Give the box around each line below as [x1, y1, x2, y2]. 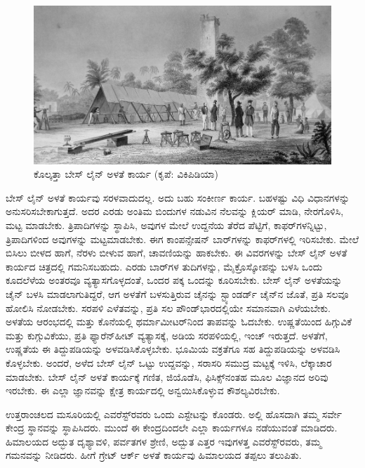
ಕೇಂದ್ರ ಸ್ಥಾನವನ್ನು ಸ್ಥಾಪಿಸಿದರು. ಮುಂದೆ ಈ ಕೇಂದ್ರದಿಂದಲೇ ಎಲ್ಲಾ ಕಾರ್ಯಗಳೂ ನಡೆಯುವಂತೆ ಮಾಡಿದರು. [6, 420, 338, 435]
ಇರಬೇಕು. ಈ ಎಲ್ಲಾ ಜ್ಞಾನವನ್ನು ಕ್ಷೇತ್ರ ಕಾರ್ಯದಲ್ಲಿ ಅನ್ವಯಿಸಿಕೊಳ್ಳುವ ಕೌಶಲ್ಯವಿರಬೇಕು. [6, 383, 280, 398]
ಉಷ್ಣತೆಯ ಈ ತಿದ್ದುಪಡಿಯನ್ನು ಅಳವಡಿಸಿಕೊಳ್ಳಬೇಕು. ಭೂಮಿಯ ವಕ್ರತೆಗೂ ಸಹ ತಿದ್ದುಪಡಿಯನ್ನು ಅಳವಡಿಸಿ [6, 342, 340, 356]
